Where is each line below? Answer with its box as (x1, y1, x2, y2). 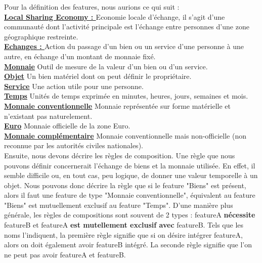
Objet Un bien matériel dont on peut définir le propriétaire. (4, 71, 192, 81)
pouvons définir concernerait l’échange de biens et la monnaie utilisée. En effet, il (4, 160, 255, 170)
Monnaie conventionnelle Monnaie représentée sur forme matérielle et (4, 100, 231, 111)
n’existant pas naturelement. (4, 110, 93, 121)
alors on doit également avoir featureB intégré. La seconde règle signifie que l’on (4, 239, 252, 250)
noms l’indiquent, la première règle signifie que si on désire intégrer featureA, (4, 229, 243, 240)
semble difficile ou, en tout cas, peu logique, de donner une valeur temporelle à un (4, 170, 258, 181)
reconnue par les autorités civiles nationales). (4, 140, 143, 151)
